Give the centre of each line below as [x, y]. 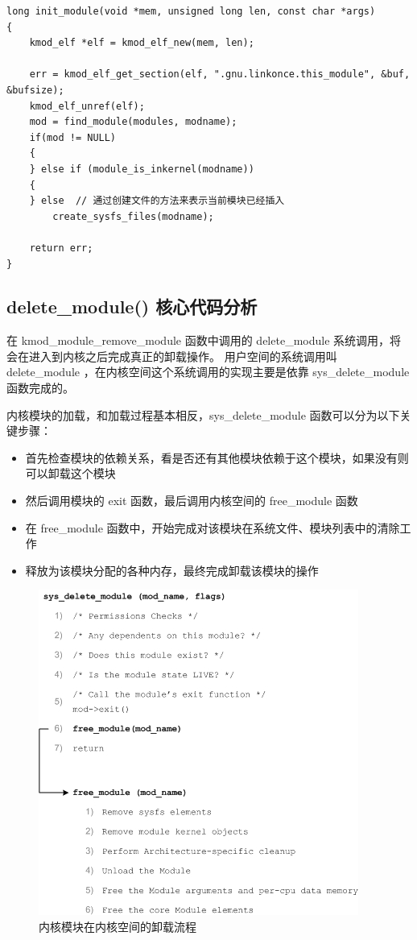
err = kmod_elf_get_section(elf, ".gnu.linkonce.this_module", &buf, [220, 75]
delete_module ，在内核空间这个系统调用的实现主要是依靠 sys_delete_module [208, 372]
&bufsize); [35, 90]
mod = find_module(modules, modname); [133, 122]
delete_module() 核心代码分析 [132, 306]
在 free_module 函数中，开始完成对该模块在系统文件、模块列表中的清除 [213, 527]
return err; [61, 248]
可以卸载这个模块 [70, 473]
